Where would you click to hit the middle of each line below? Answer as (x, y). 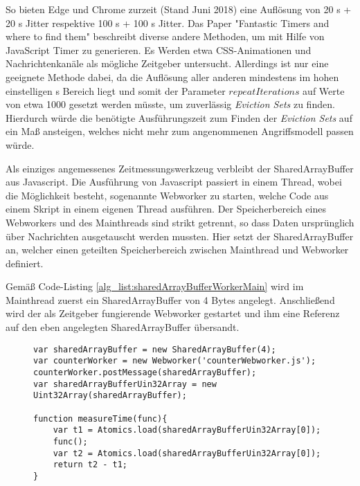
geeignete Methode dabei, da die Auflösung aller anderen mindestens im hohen (172, 76)
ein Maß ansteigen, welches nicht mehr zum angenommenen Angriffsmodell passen (180, 131)
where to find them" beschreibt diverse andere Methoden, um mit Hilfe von (165, 36)
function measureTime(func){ (100, 418)
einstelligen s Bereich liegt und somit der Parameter (116, 90)
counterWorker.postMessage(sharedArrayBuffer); (145, 372)
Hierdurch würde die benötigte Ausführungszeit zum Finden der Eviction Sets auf (179, 117)
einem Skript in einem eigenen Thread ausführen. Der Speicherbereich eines (166, 209)
